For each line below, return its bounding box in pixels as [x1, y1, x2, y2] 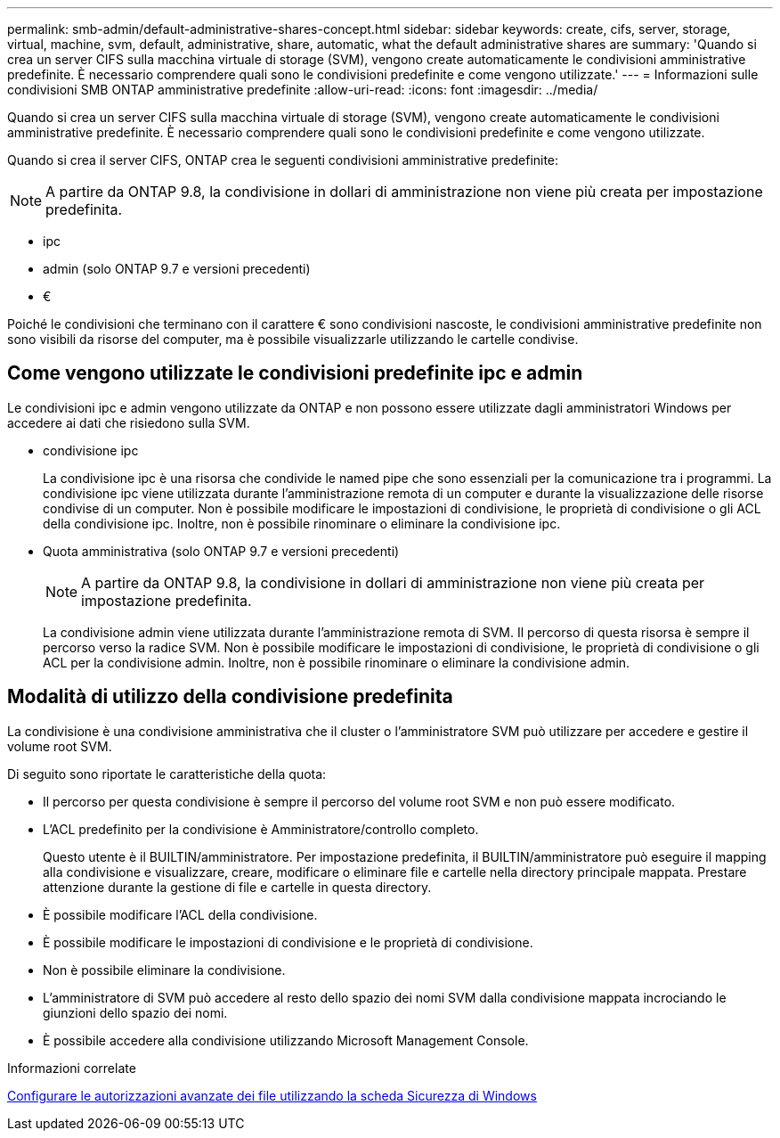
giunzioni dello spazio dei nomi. [43, 1004, 228, 1020]
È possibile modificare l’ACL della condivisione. [43, 906, 318, 922]
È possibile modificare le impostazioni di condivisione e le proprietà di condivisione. [43, 934, 533, 950]
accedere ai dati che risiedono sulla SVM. [7, 414, 250, 430]
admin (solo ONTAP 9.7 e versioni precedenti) [43, 261, 311, 276]
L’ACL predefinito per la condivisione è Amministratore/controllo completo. [43, 821, 479, 837]
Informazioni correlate [7, 1060, 136, 1076]
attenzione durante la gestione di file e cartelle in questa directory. [43, 879, 432, 895]
